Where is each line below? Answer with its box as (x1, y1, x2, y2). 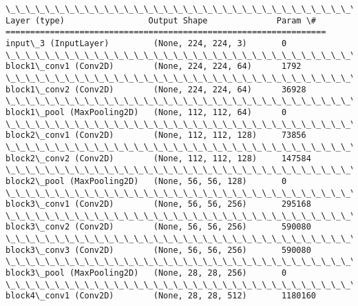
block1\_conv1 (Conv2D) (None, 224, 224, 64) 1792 (6, 61, 302, 72)
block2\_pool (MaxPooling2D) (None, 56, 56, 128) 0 (6, 176, 287, 186)
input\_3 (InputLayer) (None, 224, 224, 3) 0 (6, 38, 287, 48)
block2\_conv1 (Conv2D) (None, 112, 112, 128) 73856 (6, 130, 306, 141)
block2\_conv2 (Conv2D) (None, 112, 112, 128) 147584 (6, 153, 311, 163)
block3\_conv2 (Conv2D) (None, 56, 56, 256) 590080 (6, 222, 311, 232)
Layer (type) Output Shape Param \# (6, 15, 317, 25)
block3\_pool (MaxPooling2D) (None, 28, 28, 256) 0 (6, 268, 287, 278)
